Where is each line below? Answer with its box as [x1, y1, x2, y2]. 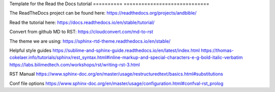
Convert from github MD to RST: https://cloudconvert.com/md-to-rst [9, 28, 153, 35]
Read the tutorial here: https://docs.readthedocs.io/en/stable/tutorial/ [9, 19, 155, 25]
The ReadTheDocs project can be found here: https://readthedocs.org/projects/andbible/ [9, 10, 197, 16]
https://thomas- [201, 47, 234, 53]
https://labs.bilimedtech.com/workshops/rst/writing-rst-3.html [9, 62, 140, 68]
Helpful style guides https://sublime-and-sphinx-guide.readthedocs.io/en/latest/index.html [9, 47, 200, 53]
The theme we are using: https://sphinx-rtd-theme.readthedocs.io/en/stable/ [9, 38, 171, 44]
